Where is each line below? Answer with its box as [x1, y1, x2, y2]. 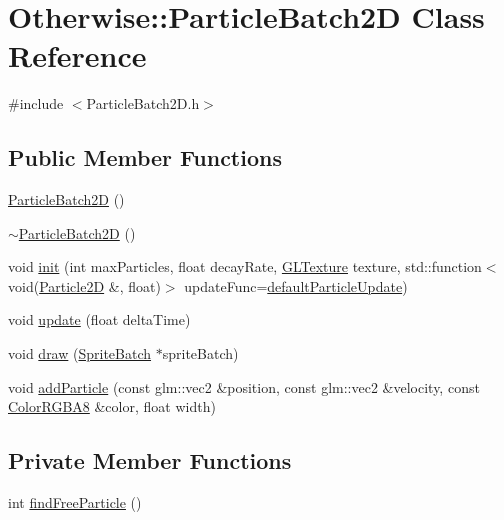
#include [8, 93, 64, 114]
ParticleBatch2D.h [86, 93, 200, 114]
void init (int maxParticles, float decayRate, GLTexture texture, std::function [8, 256, 482, 277]
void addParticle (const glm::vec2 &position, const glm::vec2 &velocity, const [8, 376, 480, 397]
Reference [8, 35, 147, 76]
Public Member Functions [8, 142, 282, 173]
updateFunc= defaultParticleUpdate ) [184, 275, 408, 296]
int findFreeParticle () [8, 492, 142, 513]
